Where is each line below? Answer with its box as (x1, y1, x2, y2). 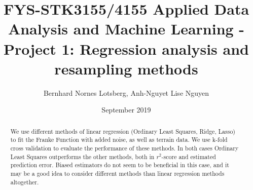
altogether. (10, 177, 39, 186)
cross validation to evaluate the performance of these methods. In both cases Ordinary (10, 143, 239, 152)
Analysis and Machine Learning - (8, 18, 245, 39)
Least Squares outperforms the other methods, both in (10, 152, 155, 161)
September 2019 (101, 104, 151, 115)
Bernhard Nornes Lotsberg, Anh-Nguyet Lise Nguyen (43, 87, 209, 98)
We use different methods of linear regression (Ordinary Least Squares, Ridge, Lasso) (10, 127, 235, 135)
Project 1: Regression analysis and (4, 38, 249, 59)
